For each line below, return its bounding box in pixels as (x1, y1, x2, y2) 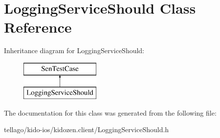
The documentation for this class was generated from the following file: (4, 108, 217, 118)
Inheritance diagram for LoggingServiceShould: (4, 45, 145, 56)
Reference (4, 17, 72, 37)
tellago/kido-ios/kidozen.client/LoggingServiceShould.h (4, 124, 169, 134)
